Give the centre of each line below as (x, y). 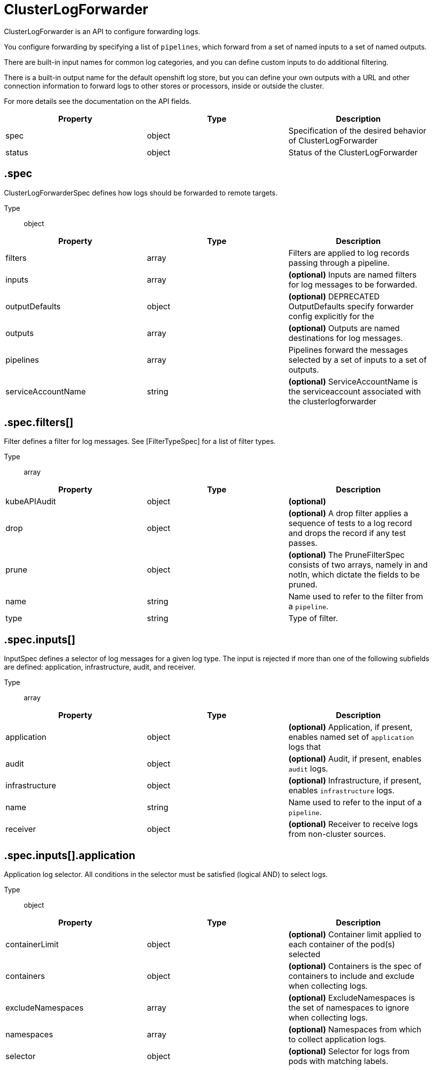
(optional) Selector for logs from (349, 1051)
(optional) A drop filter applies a (348, 513)
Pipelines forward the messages (348, 350)
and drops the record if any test (347, 533)
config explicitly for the (331, 316)
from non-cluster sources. (337, 834)
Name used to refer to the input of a (355, 802)
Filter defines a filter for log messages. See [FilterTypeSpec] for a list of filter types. (140, 441)
